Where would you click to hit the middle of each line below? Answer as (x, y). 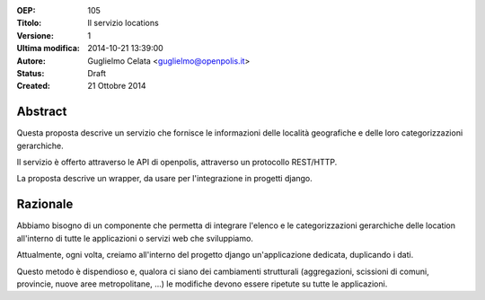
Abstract (42, 112)
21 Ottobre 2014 (117, 86)
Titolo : (29, 23)
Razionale (45, 204)
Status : (31, 73)
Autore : (31, 61)
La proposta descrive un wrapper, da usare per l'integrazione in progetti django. (165, 179)
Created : (34, 86)
